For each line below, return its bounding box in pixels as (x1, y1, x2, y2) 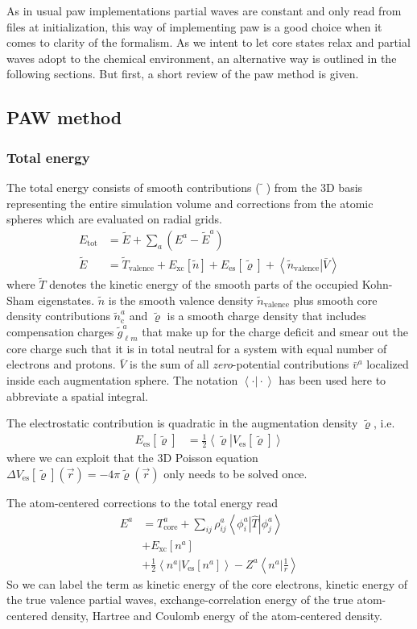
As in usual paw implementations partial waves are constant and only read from (6, 2, 402, 19)
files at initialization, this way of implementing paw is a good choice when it (6, 18, 382, 35)
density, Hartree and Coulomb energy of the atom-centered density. (51, 606, 382, 623)
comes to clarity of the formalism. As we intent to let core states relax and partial (6, 34, 411, 51)
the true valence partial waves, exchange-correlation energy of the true (6, 591, 353, 608)
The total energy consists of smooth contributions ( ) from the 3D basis (6, 178, 363, 195)
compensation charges (6, 323, 114, 340)
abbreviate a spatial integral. (6, 387, 148, 404)
